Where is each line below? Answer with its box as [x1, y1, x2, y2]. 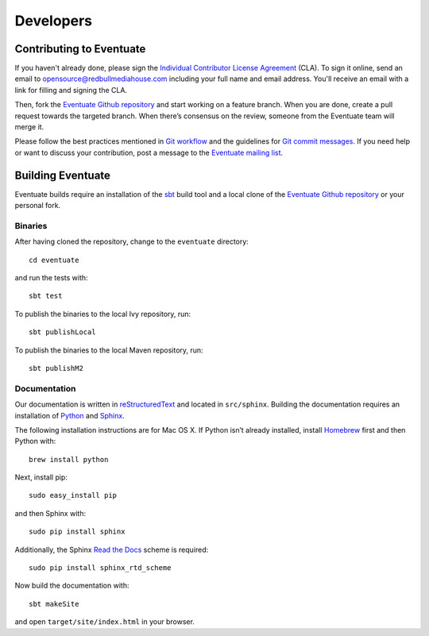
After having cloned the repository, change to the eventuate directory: [14, 237, 249, 246]
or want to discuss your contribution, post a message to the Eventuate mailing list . [14, 148, 284, 157]
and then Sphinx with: [14, 508, 87, 518]
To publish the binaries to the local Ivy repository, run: [14, 309, 191, 318]
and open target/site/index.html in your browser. [14, 617, 195, 626]
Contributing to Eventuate [14, 42, 146, 56]
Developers [14, 12, 93, 29]
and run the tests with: [14, 273, 88, 283]
